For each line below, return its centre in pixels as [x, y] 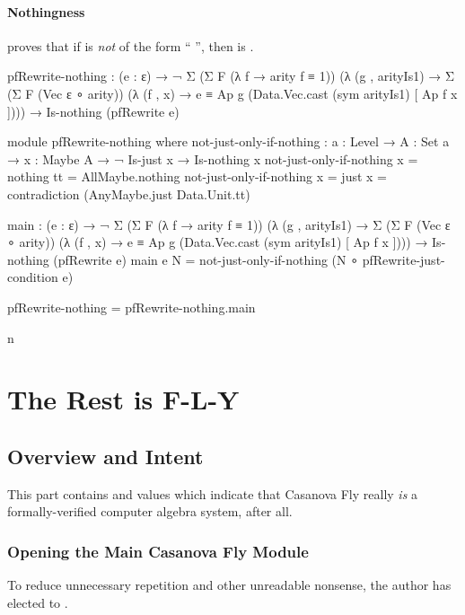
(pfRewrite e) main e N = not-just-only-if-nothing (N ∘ [206, 259]
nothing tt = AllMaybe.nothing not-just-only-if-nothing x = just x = [197, 176]
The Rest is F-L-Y [123, 399]
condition [33, 277]
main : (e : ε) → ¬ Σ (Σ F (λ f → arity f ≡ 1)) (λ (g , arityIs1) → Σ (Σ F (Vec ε [229, 224]
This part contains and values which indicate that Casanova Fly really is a [213, 493]
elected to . [38, 602]
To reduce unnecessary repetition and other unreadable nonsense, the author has [229, 585]
